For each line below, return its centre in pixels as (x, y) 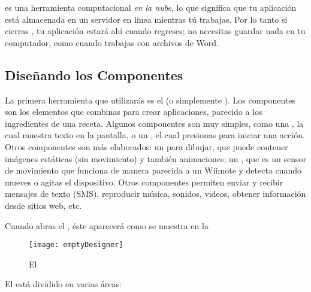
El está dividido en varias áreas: (63, 284)
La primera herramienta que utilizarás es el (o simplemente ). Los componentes (150, 100)
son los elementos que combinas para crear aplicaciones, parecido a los (134, 112)
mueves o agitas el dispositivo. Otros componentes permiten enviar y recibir (144, 182)
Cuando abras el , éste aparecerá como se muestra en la (107, 225)
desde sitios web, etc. (43, 205)
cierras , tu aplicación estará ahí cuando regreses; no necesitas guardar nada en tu (155, 31)
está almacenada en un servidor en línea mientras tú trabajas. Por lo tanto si (146, 19)
